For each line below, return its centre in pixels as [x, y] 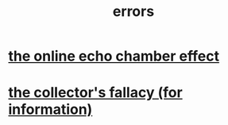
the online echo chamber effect [114, 56]
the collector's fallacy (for [95, 93]
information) [50, 109]
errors [133, 12]
